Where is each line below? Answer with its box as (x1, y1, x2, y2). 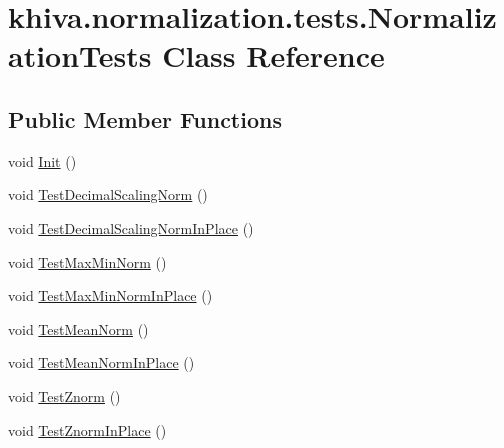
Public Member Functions (8, 103, 282, 134)
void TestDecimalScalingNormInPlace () (8, 217, 254, 238)
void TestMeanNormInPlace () (8, 352, 195, 373)
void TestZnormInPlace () (8, 419, 167, 440)
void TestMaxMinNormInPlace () (8, 285, 213, 306)
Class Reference (162, 35, 385, 76)
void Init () (8, 150, 77, 171)
